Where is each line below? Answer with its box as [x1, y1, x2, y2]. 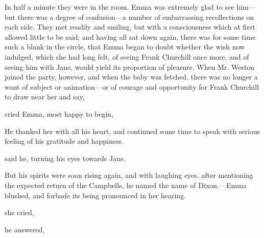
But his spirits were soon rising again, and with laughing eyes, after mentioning [5, 170, 253, 180]
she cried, [5, 207, 34, 218]
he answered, [5, 224, 45, 234]
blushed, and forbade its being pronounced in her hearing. [5, 190, 186, 200]
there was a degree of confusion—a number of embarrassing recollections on [17, 11, 254, 22]
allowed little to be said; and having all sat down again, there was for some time [5, 31, 256, 42]
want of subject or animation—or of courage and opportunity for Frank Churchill [5, 81, 259, 92]
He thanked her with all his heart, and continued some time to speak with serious [5, 125, 260, 136]
